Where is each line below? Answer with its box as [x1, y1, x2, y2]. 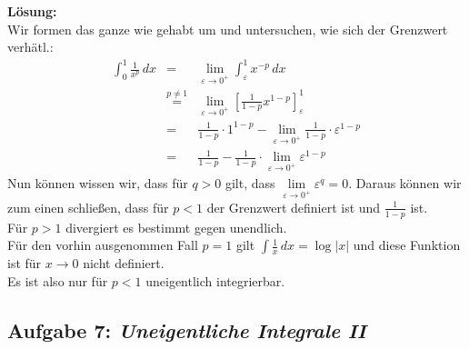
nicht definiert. [83, 254, 165, 273]
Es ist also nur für [7, 271, 108, 290]
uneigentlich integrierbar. [145, 271, 285, 290]
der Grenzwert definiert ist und [206, 197, 381, 216]
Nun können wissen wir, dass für [7, 174, 188, 193]
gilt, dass [225, 174, 275, 193]
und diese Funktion [353, 235, 461, 254]
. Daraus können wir [348, 174, 462, 193]
